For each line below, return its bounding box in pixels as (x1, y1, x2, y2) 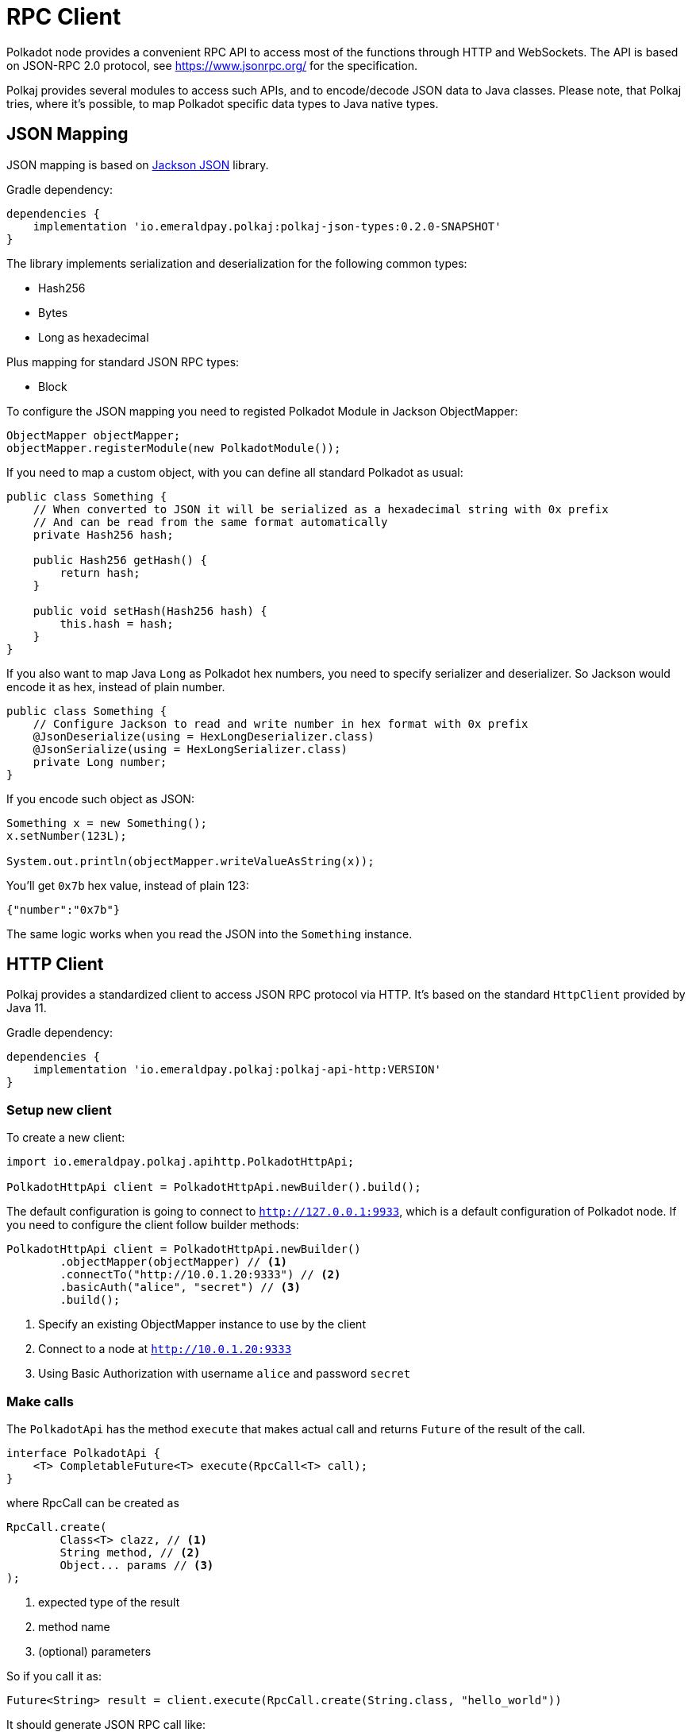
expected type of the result (38, 1595, 180, 1609)
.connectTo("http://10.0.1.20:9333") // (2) (60, 1268, 341, 1282)
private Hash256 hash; (33, 528, 174, 541)
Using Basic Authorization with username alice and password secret (38, 1367, 411, 1381)
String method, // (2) (60, 1545, 201, 1559)
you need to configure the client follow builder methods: (6, 1218, 299, 1232)
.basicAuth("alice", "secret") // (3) (60, 1281, 301, 1294)
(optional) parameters (38, 1644, 152, 1658)
